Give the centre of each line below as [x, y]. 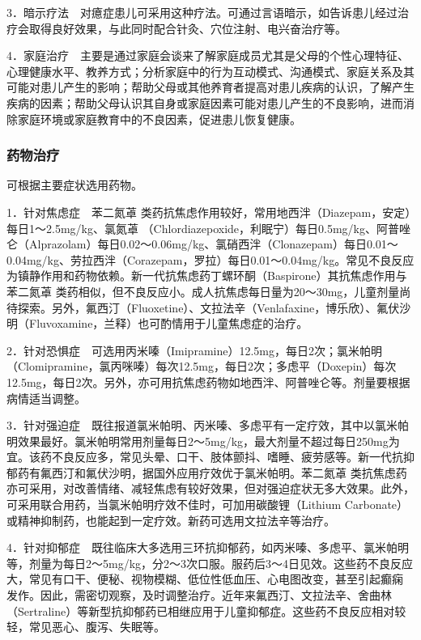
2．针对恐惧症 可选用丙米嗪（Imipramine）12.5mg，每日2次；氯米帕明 [194, 350]
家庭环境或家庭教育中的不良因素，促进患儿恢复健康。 [159, 119]
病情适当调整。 [46, 398]
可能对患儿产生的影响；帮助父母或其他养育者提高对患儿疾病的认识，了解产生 [210, 87]
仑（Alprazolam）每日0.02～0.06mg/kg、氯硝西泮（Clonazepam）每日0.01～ [202, 244]
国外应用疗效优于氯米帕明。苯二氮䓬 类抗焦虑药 [280, 472]
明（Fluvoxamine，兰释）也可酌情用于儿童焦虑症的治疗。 [157, 323]
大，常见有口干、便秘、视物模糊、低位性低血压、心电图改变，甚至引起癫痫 [205, 579]
